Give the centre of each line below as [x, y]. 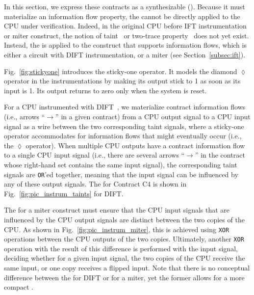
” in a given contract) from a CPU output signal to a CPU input [153, 116]
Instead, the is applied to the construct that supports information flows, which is [125, 45]
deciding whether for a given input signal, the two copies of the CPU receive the [125, 258]
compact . [19, 287]
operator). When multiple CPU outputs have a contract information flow [135, 145]
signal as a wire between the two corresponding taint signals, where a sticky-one [124, 126]
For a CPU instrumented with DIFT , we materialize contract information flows [125, 107]
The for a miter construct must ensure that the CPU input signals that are [117, 210]
